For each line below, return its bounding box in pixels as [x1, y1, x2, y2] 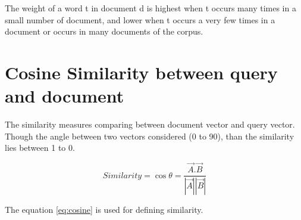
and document [5, 83, 124, 108]
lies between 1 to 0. [5, 141, 75, 154]
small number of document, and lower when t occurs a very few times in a [5, 13, 275, 26]
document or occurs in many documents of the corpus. [5, 25, 203, 38]
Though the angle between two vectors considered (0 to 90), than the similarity [5, 129, 294, 142]
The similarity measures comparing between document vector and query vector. [5, 118, 295, 131]
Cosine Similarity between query [5, 60, 278, 84]
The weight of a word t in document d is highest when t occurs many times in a [5, 2, 296, 14]
